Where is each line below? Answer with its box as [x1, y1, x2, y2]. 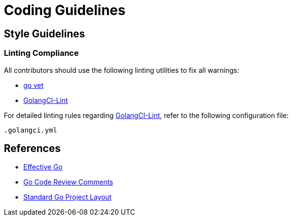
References [4, 142, 61, 154]
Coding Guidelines [4, 2, 126, 18]
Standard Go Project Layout [23, 193, 112, 202]
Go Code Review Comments [23, 178, 113, 186]
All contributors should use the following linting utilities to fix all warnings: [4, 66, 239, 74]
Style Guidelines [4, 27, 85, 40]
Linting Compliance [4, 48, 79, 58]
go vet [23, 81, 44, 89]
